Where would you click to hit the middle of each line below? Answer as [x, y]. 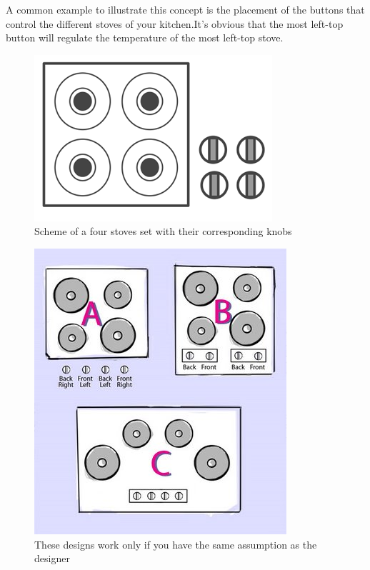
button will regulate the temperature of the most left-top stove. [145, 37]
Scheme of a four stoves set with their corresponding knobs [163, 231]
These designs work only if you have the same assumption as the [176, 544]
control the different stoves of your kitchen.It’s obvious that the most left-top [175, 23]
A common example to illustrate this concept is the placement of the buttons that [185, 9]
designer [52, 558]
